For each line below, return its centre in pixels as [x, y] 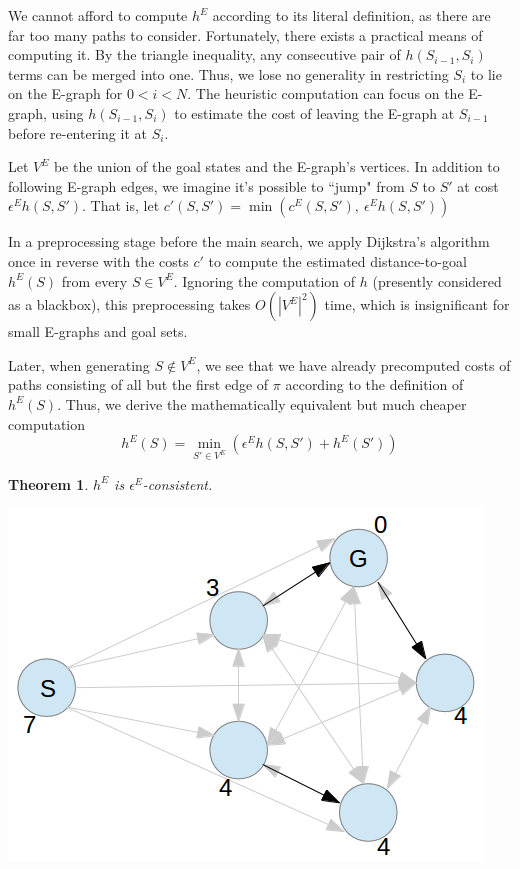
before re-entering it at [77, 132]
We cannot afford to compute [98, 15]
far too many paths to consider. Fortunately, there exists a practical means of [245, 34]
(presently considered [437, 280]
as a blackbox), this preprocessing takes [129, 304]
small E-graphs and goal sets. [98, 331]
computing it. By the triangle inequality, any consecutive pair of [204, 54]
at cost [478, 185]
